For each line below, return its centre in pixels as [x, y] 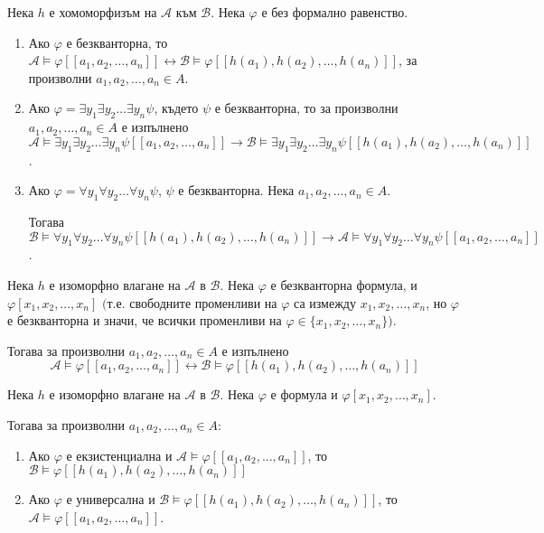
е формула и [304, 394]
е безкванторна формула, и [344, 284]
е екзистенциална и [119, 455]
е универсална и [111, 499]
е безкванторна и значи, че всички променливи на [145, 320]
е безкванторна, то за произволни [306, 108]
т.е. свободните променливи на [192, 302]
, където [176, 108]
